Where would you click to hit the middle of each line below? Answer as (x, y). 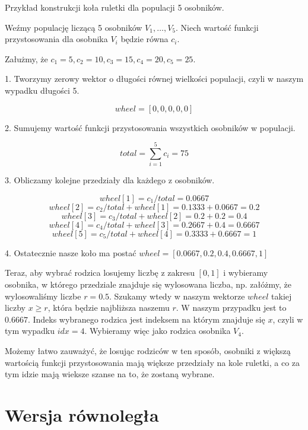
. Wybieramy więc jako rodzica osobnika (158, 331)
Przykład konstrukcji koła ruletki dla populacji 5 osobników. (115, 7)
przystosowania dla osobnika (56, 39)
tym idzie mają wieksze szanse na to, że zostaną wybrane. (110, 374)
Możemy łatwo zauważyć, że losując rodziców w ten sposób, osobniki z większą (148, 351)
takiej (282, 296)
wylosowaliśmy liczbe (43, 296)
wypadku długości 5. (42, 90)
